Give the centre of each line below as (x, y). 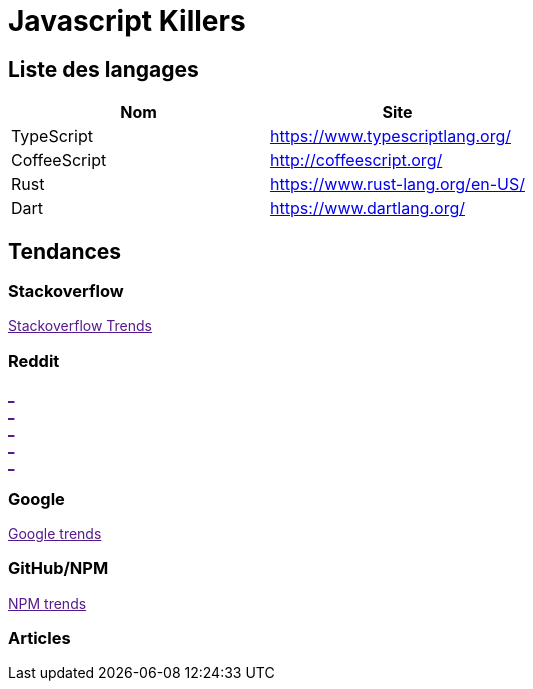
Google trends (55, 533)
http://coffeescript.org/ (356, 160)
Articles (39, 638)
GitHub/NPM (58, 568)
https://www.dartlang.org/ (367, 208)
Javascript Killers (127, 21)
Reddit (34, 360)
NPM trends (47, 603)
